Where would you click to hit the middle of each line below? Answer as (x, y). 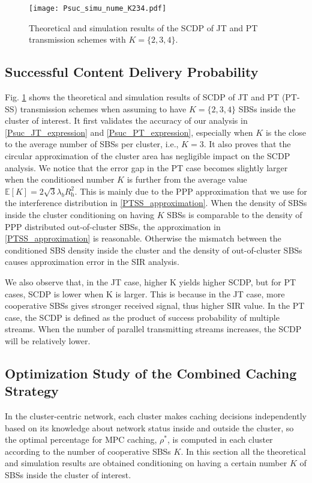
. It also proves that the (247, 144)
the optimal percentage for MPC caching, (81, 439)
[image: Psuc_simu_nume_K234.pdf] (98, 8)
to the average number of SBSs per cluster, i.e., (92, 144)
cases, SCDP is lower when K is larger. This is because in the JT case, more (145, 293)
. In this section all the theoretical (243, 451)
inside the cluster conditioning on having (80, 214)
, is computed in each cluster (220, 439)
